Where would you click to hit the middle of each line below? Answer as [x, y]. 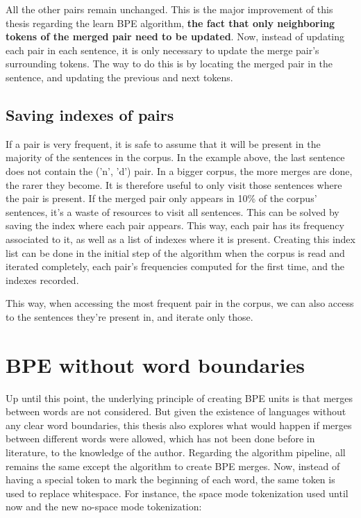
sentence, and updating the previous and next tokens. [119, 77]
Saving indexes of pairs [90, 114]
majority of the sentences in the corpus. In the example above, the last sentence [175, 157]
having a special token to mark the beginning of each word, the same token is [170, 479]
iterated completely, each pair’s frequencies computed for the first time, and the [175, 266]
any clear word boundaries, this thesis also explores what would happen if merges [179, 425]
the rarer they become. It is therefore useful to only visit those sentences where [174, 184]
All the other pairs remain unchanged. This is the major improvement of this [169, 9]
